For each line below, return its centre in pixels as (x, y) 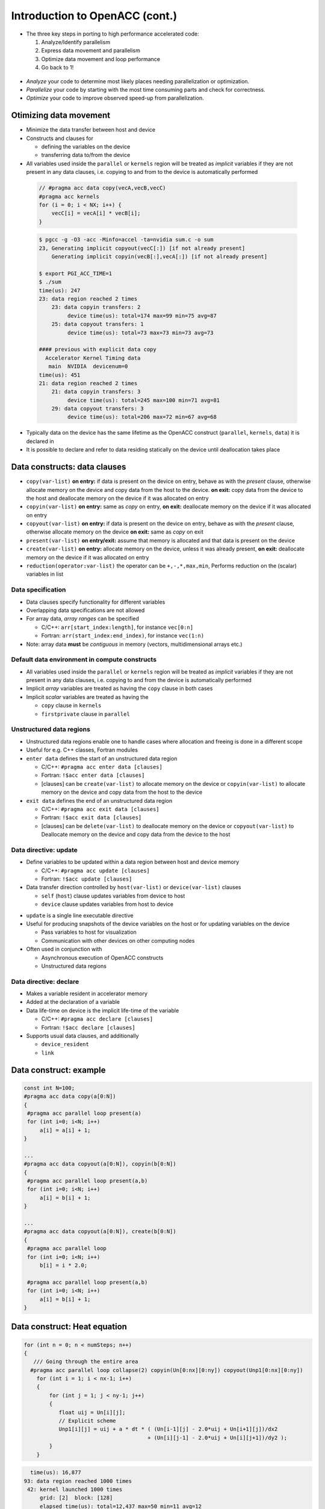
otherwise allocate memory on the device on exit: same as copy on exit (115, 532)
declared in (40, 441)
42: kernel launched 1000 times (75, 1489)
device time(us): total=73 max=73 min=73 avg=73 (140, 333)
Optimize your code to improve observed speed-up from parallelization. (115, 98)
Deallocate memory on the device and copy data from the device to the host (136, 834)
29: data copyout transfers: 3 (97, 409)
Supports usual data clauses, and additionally (82, 1036)
